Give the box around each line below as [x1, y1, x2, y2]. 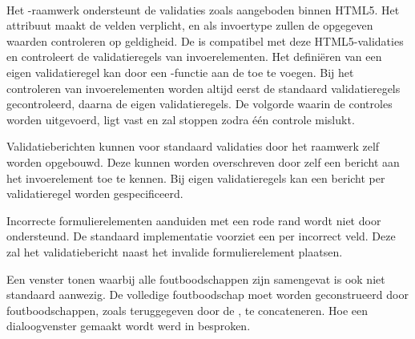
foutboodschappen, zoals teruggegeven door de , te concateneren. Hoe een [6, 301, 368, 318]
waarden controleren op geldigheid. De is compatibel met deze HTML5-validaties [6, 32, 404, 49]
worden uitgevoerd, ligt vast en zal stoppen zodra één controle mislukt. [6, 111, 355, 127]
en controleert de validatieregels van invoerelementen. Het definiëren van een [6, 48, 382, 65]
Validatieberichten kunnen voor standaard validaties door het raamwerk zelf [6, 138, 380, 155]
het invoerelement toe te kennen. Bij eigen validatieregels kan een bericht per [6, 169, 385, 186]
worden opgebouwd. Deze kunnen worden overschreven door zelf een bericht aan [6, 153, 400, 170]
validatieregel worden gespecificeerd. [6, 185, 183, 202]
